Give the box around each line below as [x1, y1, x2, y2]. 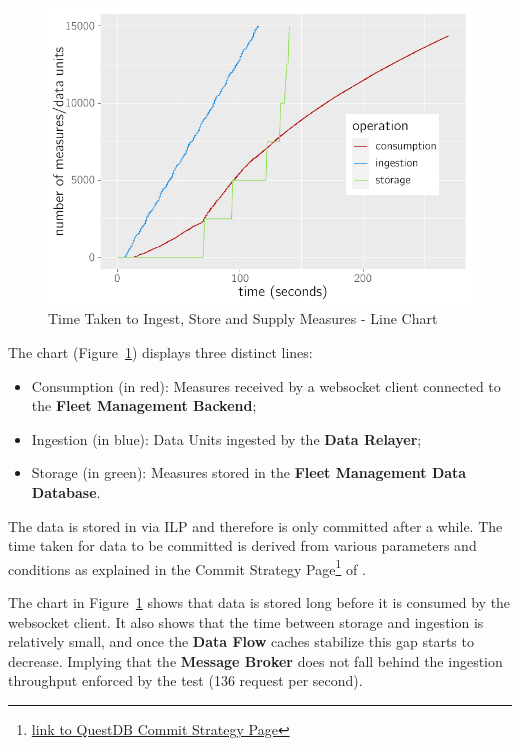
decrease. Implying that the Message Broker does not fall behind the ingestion [8, 650, 503, 671]
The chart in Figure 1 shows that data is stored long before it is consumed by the [8, 591, 511, 612]
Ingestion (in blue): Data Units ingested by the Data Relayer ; [31, 428, 422, 449]
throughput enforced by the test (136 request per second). [8, 670, 363, 691]
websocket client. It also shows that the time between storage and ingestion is [8, 611, 484, 632]
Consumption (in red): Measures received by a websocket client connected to [31, 375, 501, 396]
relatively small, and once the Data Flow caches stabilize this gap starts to [8, 631, 474, 652]
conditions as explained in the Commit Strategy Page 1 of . [8, 555, 366, 579]
